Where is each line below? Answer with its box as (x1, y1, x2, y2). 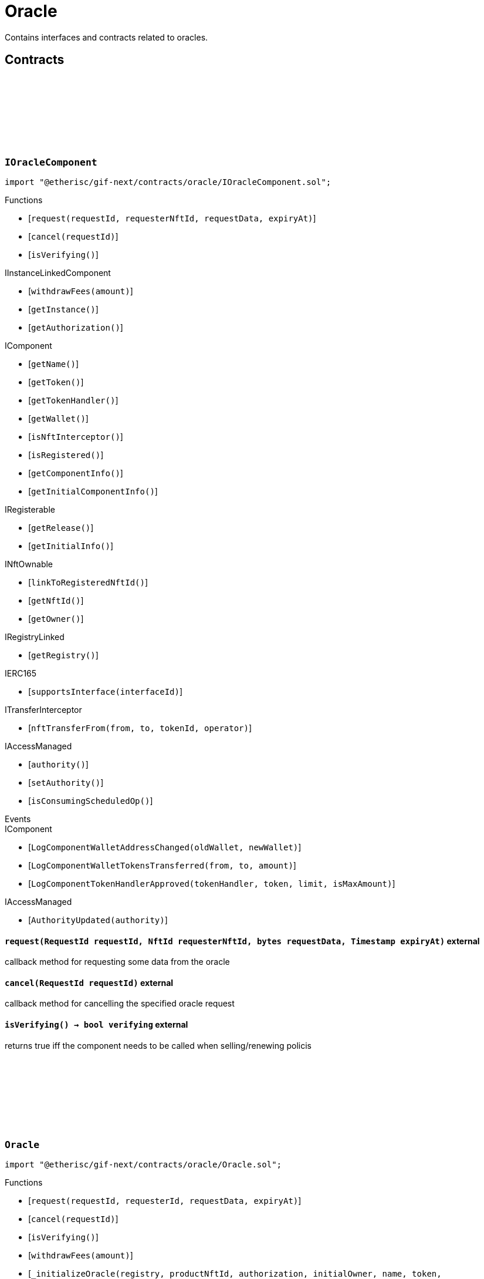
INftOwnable (5, 558, 53, 569)
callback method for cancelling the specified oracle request (5, 998, 235, 1009)
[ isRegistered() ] (28, 449, 104, 460)
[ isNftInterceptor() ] (28, 431, 123, 442)
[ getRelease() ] (28, 522, 94, 533)
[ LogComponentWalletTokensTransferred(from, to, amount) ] (28, 860, 296, 870)
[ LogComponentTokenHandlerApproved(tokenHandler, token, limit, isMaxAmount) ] (28, 878, 395, 888)
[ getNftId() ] (28, 595, 84, 605)
